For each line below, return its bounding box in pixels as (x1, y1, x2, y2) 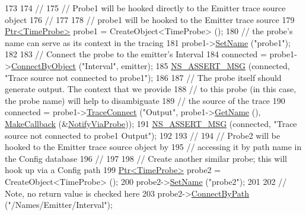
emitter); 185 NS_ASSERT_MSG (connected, (121, 59, 290, 71)
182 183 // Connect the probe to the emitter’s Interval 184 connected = (5, 48, 267, 60)
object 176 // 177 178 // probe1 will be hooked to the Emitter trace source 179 (5, 13, 295, 25)
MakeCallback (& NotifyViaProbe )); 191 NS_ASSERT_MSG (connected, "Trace (5, 117, 297, 129)
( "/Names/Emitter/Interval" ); (5, 198, 113, 211)
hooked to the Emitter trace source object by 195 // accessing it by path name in (5, 141, 302, 153)
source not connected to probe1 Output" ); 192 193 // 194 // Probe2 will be (5, 129, 280, 141)
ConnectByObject (11, 59, 76, 71)
